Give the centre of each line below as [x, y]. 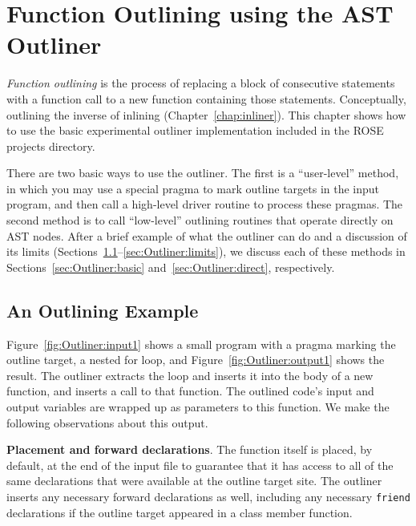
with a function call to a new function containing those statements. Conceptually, [206, 98]
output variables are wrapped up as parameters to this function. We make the [198, 407]
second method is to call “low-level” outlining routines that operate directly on [200, 220]
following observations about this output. [107, 422]
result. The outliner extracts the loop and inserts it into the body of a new [190, 375]
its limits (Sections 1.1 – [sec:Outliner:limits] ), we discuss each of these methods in [206, 251]
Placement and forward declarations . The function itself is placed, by [190, 449]
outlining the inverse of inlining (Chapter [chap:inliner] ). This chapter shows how [206, 114]
